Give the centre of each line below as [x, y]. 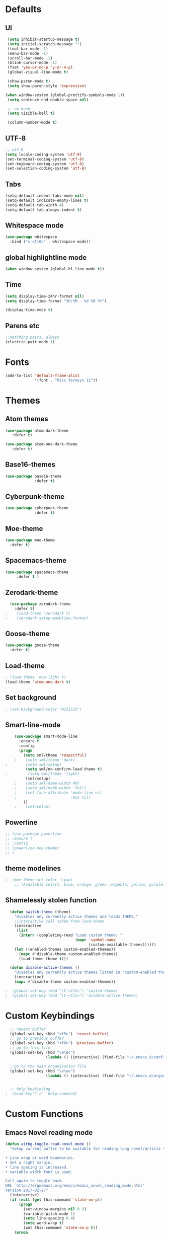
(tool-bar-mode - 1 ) [28, 49]
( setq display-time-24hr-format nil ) [45, 296]
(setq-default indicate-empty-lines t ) [47, 200]
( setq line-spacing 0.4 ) [49, 1218]
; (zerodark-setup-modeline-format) [47, 618]
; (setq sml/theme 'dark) [45, 760]
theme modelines [33, 868]
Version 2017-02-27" [27, 1190]
